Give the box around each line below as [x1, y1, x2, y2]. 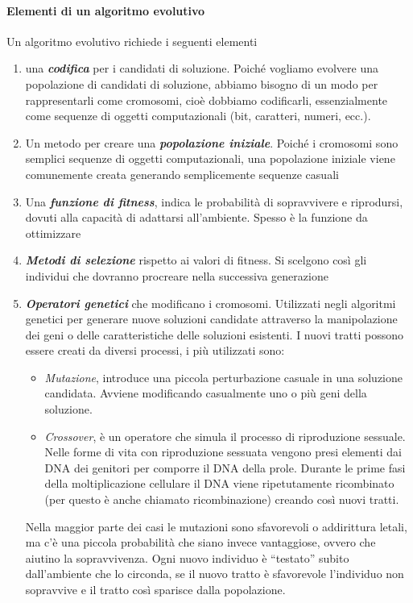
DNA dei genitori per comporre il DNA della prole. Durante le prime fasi [44, 459, 406, 476]
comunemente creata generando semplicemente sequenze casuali [25, 165, 339, 182]
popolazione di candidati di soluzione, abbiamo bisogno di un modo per [25, 75, 378, 92]
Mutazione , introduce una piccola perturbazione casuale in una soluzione [44, 368, 403, 385]
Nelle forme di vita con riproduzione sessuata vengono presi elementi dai [44, 443, 402, 460]
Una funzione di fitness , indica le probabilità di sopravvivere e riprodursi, [25, 193, 403, 210]
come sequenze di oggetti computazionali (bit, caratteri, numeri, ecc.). [25, 107, 371, 124]
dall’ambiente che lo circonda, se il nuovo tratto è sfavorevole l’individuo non [25, 565, 404, 582]
